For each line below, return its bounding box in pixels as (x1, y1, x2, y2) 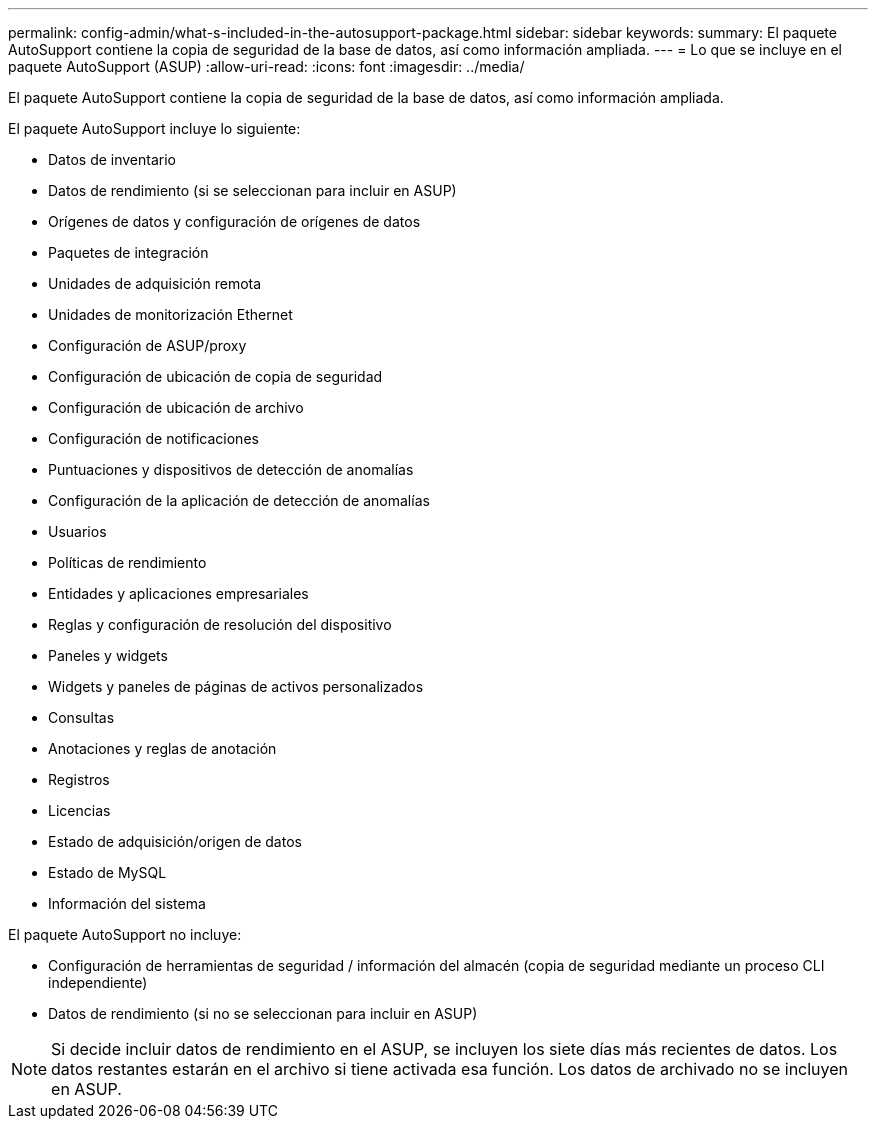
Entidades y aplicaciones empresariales (48, 585, 309, 602)
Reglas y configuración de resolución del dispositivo (48, 616, 392, 633)
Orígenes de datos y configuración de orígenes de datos (48, 213, 421, 230)
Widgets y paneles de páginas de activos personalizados (48, 678, 424, 695)
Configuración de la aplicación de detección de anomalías (48, 492, 430, 509)
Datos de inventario (48, 151, 176, 168)
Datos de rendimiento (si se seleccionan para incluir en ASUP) (48, 182, 457, 199)
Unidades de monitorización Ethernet (48, 306, 293, 323)
